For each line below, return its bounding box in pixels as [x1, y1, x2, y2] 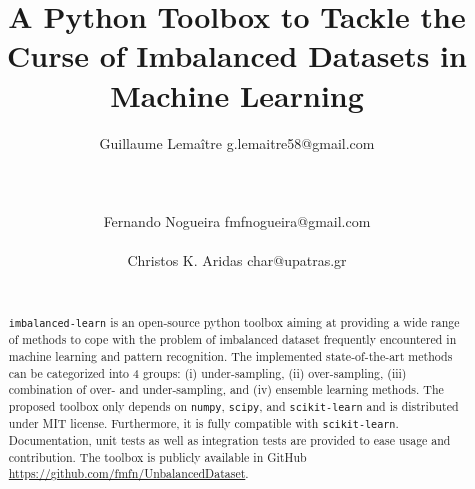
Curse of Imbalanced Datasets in [7, 35, 467, 76]
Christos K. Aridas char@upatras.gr [127, 250, 347, 271]
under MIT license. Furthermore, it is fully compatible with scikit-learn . [8, 414, 399, 431]
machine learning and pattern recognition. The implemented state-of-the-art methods [8, 347, 453, 364]
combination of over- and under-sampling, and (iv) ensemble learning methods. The [8, 381, 444, 398]
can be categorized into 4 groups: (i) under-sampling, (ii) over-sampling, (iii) [8, 364, 407, 381]
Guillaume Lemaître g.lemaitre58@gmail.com [99, 132, 375, 153]
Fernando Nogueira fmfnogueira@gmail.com [103, 210, 371, 231]
